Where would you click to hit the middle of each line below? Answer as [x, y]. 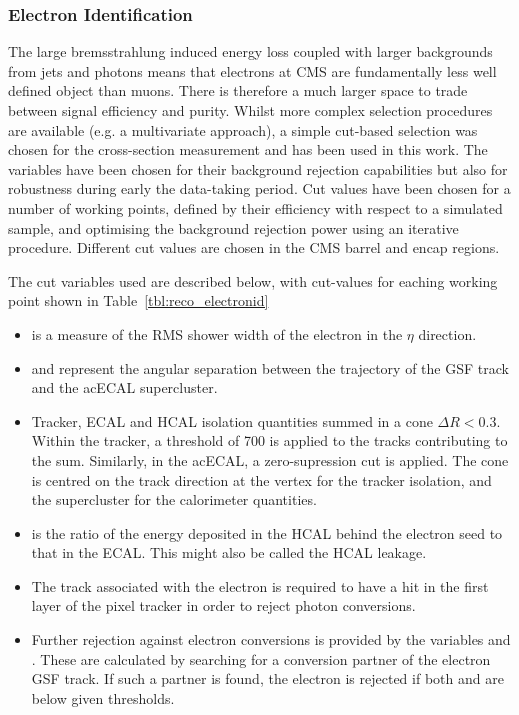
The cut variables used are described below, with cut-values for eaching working [253, 280]
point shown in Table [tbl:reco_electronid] [138, 300]
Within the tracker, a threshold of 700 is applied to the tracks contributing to [269, 440]
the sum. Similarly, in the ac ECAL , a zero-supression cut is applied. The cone [270, 459]
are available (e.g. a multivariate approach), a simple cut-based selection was [243, 129]
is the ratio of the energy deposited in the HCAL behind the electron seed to [267, 532]
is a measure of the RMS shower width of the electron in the [217, 333]
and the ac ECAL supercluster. [124, 387]
